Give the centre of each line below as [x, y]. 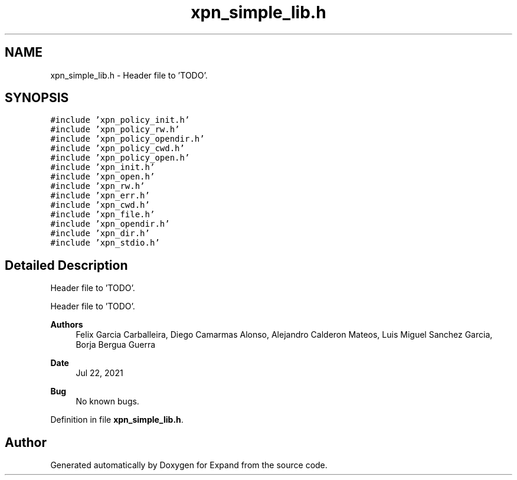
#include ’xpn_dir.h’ [100, 234]
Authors [67, 325]
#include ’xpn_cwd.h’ [100, 205]
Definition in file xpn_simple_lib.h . [117, 420]
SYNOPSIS [37, 98]
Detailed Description [66, 265]
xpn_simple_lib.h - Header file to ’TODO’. [129, 75]
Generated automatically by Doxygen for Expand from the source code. [189, 465]
